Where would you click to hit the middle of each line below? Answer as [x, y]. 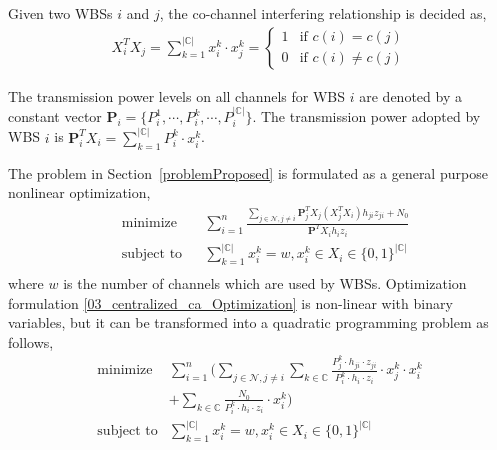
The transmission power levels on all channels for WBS [177, 95]
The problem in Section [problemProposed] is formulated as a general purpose [248, 172]
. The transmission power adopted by [366, 116]
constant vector [55, 116]
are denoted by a [410, 95]
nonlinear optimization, [79, 192]
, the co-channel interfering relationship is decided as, [323, 13]
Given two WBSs [60, 13]
